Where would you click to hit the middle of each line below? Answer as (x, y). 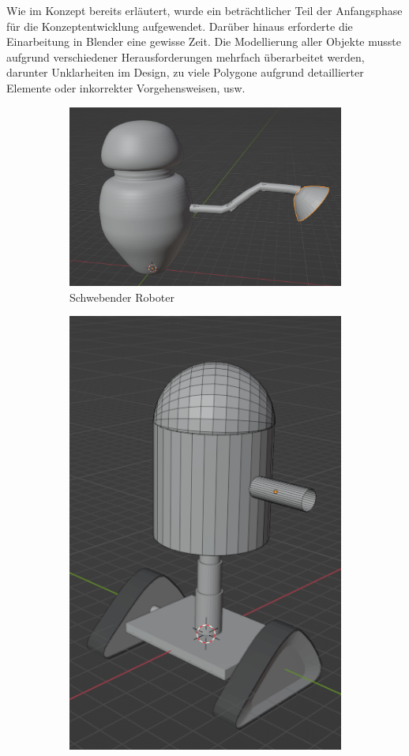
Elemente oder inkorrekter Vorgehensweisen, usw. (126, 87)
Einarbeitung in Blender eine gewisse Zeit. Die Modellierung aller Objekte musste (204, 41)
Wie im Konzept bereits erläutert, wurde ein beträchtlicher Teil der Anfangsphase (204, 10)
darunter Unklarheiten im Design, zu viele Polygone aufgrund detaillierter (185, 72)
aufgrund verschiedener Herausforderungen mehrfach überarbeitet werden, (186, 56)
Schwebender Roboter (122, 297)
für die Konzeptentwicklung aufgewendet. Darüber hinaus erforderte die (180, 26)
